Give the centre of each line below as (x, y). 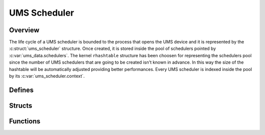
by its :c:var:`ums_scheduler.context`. (47, 76)
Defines (21, 90)
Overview (24, 30)
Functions (25, 121)
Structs (21, 105)
